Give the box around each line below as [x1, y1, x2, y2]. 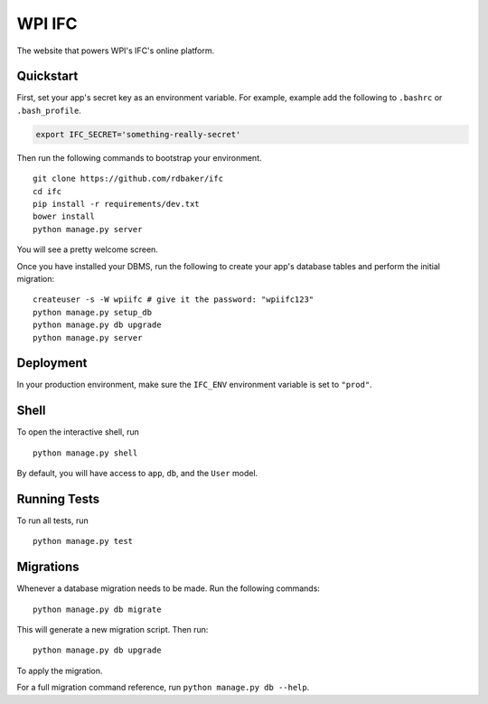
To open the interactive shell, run [16, 427, 140, 437]
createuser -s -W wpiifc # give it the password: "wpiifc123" [33, 295, 314, 305]
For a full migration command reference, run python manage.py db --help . [16, 682, 310, 693]
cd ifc [33, 186, 62, 196]
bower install [33, 211, 95, 221]
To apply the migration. [16, 665, 103, 676]
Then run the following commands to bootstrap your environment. [16, 152, 262, 163]
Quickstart [16, 69, 79, 84]
